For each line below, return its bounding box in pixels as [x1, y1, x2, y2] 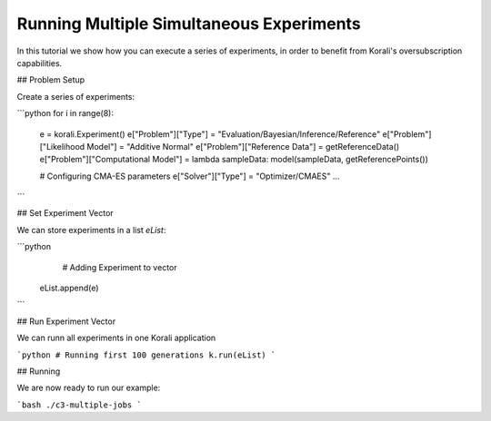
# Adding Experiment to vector [62, 261, 177, 272]
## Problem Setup [16, 74, 85, 85]
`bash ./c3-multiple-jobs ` [16, 399, 143, 410]
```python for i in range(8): [16, 108, 114, 119]
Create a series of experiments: [16, 91, 135, 102]
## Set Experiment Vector [16, 208, 114, 219]
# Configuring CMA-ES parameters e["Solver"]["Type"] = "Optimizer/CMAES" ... [39, 171, 340, 181]
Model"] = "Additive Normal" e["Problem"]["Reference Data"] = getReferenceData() [86, 141, 400, 152]
